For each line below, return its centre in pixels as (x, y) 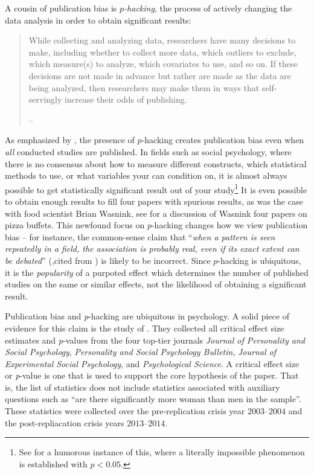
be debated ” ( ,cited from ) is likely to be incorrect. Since (108, 260)
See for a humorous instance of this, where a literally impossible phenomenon (162, 452)
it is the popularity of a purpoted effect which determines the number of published (157, 272)
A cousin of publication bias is (61, 8)
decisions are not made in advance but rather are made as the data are (160, 75)
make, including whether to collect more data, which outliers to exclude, (162, 52)
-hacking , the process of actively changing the (208, 8)
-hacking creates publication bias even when (223, 140)
